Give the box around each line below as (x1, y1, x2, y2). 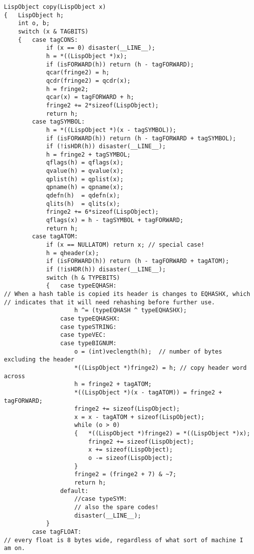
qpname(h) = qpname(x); (46, 184, 124, 191)
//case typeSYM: (74, 495, 127, 503)
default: (60, 487, 88, 494)
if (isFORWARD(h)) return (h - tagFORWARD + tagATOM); (46, 258, 229, 265)
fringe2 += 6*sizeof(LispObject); (46, 208, 159, 216)
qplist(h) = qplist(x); (46, 175, 124, 183)
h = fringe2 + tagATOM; (74, 381, 152, 388)
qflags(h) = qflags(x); (46, 159, 124, 166)
